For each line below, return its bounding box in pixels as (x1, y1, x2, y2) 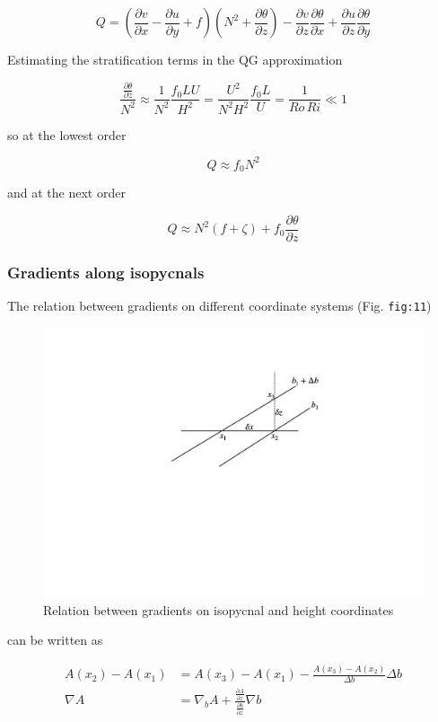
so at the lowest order (7, 125, 127, 144)
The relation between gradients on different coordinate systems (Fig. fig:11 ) (7, 296, 432, 315)
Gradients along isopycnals (7, 260, 205, 283)
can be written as (7, 630, 103, 649)
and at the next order (7, 183, 126, 202)
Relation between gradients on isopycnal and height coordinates (43, 600, 394, 619)
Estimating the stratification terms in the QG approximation (7, 50, 343, 68)
